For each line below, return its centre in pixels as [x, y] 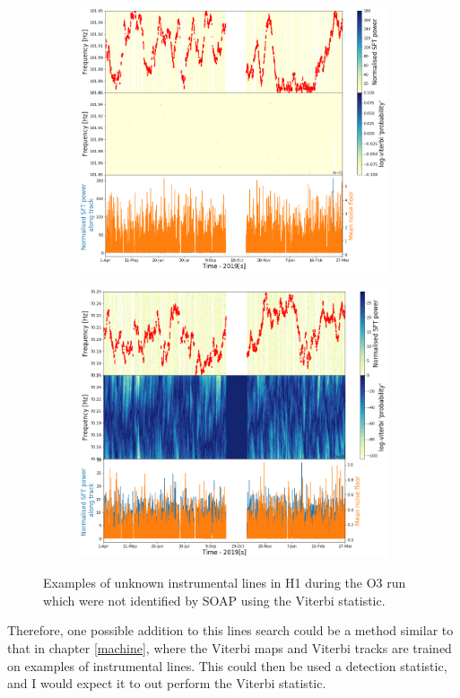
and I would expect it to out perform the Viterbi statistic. [167, 683]
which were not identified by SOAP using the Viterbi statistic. [214, 600]
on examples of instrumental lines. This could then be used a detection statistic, [227, 665]
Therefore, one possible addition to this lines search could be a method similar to [230, 630]
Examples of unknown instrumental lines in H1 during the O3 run [225, 583]
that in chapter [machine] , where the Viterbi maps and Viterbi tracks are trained [230, 648]
